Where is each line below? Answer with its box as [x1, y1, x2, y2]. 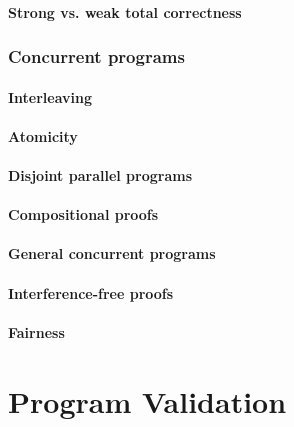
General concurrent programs [8, 243, 216, 264]
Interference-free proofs [8, 282, 174, 303]
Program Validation [8, 380, 287, 421]
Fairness [8, 321, 65, 342]
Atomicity [8, 125, 78, 146]
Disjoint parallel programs [8, 165, 193, 185]
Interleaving [8, 86, 93, 107]
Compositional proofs [8, 204, 159, 225]
